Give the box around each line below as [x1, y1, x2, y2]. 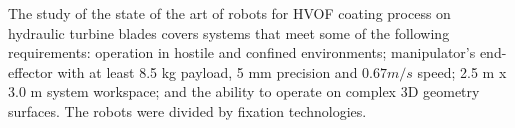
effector [8, 61, 53, 82]
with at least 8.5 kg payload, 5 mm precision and [57, 61, 358, 82]
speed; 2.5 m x [417, 61, 507, 82]
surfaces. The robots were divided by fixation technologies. [8, 100, 367, 121]
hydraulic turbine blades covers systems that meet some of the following [8, 22, 450, 43]
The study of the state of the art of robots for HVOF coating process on [8, 3, 451, 23]
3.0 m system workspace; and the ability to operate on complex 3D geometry [8, 81, 480, 102]
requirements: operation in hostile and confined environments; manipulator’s [8, 42, 476, 63]
